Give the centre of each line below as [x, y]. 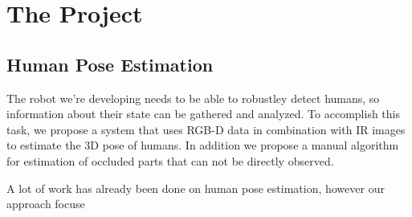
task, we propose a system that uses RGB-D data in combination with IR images [206, 129]
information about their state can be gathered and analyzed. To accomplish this [203, 114]
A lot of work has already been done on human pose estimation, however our [196, 188]
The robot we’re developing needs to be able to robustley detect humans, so [193, 98]
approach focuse [46, 204]
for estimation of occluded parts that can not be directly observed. [170, 160]
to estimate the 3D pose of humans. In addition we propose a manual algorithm [203, 145]
